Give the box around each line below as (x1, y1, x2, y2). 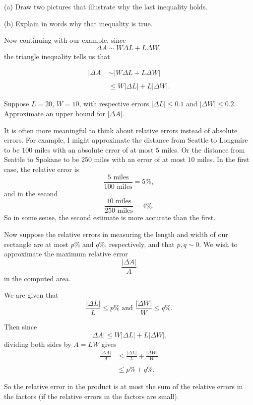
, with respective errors (79, 98, 149, 109)
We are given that (4, 290, 59, 300)
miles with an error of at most (94, 154, 186, 164)
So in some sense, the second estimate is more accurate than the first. (4, 212, 216, 223)
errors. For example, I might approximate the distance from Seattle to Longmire (4, 135, 248, 145)
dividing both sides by (4, 338, 71, 349)
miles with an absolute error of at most (34, 144, 154, 155)
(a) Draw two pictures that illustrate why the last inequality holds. (4, 1, 208, 11)
